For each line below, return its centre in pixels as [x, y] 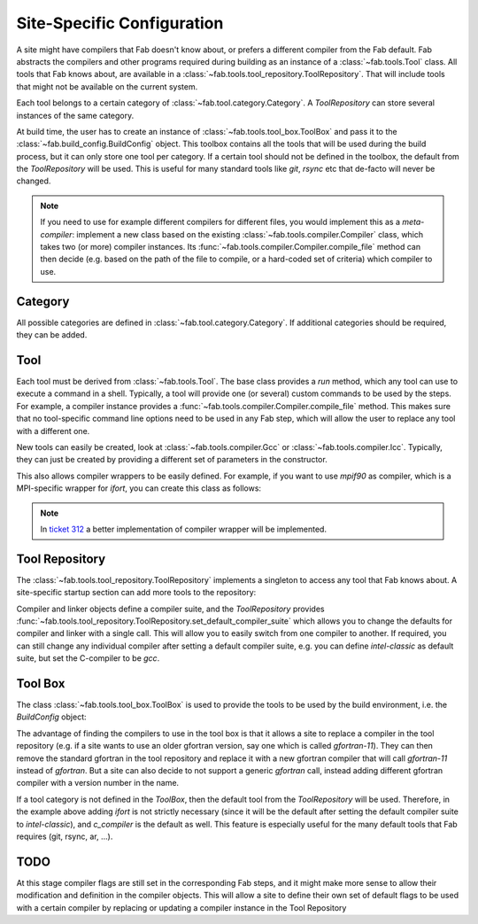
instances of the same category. [75, 115]
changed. [34, 181]
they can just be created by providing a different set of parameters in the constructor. [172, 460]
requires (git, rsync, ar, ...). [65, 836]
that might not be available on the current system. [107, 86]
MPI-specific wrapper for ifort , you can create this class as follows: [139, 488]
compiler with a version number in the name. [98, 783]
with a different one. [53, 431]
